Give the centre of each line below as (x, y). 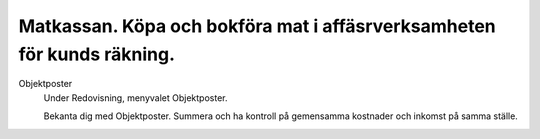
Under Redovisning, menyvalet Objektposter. (136, 97)
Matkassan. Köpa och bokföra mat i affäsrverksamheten (257, 26)
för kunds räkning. (96, 54)
